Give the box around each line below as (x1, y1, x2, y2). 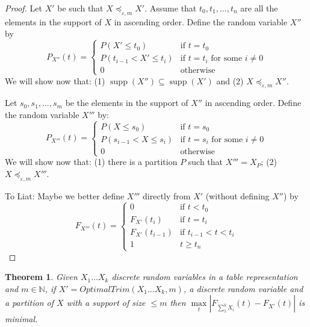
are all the (240, 2, 278, 14)
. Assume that (144, 2, 197, 14)
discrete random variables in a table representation (111, 270, 298, 283)
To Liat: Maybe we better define (5, 189, 125, 202)
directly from (143, 189, 191, 202)
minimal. (5, 313, 38, 325)
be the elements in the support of (65, 96, 188, 109)
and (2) (216, 74, 244, 87)
